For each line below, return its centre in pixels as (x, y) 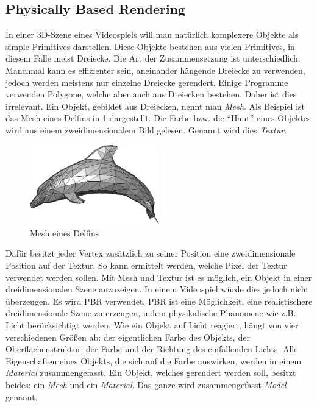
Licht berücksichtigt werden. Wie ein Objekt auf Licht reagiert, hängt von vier (152, 325)
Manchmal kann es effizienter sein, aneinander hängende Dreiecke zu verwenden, (155, 70)
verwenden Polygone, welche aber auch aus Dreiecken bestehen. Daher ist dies (151, 94)
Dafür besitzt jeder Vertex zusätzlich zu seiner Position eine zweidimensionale (151, 253)
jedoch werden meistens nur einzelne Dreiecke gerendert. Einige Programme (147, 82)
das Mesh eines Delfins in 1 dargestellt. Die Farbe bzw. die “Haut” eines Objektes (158, 118)
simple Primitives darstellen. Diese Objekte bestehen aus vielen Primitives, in (150, 46)
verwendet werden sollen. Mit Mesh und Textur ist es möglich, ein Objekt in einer (159, 277)
